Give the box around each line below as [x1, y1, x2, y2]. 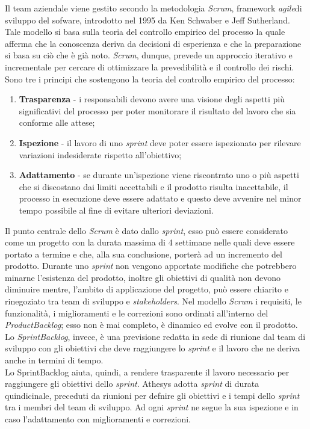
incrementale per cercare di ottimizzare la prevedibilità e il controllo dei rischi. [5, 60, 294, 73]
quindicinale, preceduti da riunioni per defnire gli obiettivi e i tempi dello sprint [5, 389, 300, 401]
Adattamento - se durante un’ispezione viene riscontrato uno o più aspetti [19, 168, 299, 181]
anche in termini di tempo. [5, 354, 104, 366]
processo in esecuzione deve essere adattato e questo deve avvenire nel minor [19, 192, 302, 205]
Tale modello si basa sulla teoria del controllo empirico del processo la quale [5, 25, 285, 38]
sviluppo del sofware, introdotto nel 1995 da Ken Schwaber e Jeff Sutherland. [5, 13, 290, 26]
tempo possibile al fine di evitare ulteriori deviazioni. [19, 203, 214, 216]
